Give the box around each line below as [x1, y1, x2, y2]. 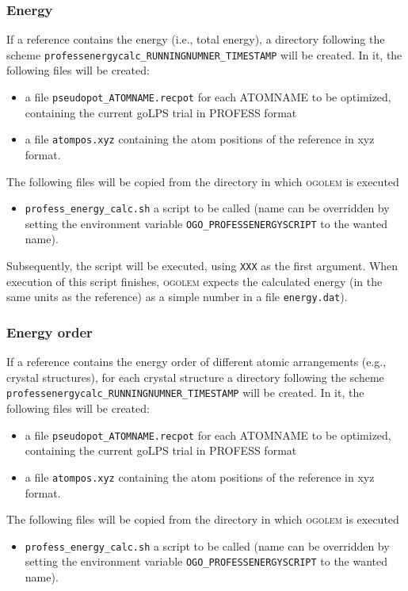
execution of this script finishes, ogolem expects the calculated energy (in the [6, 273, 383, 289]
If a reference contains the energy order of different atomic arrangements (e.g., [6, 353, 387, 370]
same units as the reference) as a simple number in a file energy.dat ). [6, 288, 348, 305]
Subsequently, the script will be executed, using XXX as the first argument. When [6, 257, 398, 274]
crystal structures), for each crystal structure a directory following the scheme [6, 368, 384, 385]
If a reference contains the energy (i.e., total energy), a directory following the [6, 31, 385, 48]
